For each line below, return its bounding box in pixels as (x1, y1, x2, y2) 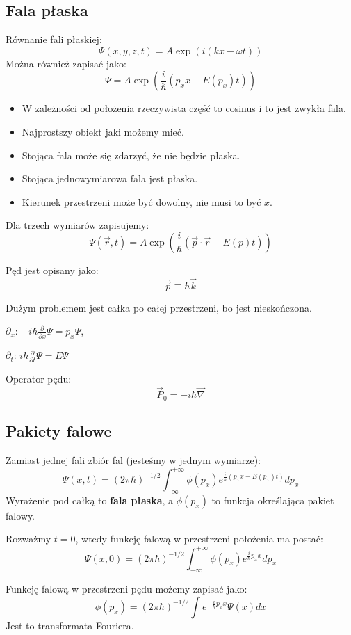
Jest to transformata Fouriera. (6, 618, 134, 632)
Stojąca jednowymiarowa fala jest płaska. (22, 171, 198, 186)
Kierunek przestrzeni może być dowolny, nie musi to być (22, 194, 261, 209)
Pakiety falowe (6, 420, 112, 442)
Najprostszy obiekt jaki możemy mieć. (22, 124, 184, 138)
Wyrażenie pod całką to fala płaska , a (6, 492, 174, 507)
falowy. (6, 508, 35, 522)
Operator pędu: (6, 371, 72, 386)
